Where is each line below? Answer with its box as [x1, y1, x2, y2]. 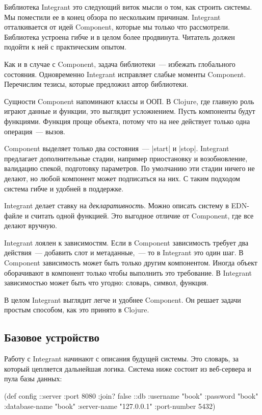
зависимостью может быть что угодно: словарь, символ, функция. [4, 277, 208, 288]
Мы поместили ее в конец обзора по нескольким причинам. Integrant [4, 11, 221, 22]
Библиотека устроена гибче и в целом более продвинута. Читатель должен [4, 31, 235, 42]
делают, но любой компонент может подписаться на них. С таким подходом [4, 173, 240, 183]
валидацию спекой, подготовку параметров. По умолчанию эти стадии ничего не [4, 163, 255, 174]
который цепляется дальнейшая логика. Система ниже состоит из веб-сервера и [4, 363, 251, 374]
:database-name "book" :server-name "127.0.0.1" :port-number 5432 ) [4, 400, 216, 411]
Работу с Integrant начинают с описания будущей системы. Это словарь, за [4, 353, 239, 364]
